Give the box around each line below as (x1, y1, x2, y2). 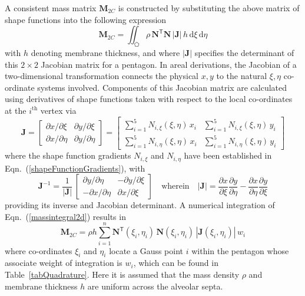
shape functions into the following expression (5, 13, 167, 25)
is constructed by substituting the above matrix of (118, 2, 300, 14)
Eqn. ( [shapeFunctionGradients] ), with (5, 162, 145, 174)
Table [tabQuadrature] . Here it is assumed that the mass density (5, 268, 240, 280)
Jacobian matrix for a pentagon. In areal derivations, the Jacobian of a (41, 58, 297, 70)
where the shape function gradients (5, 149, 131, 162)
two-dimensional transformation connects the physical (5, 70, 198, 82)
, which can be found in (133, 256, 218, 269)
